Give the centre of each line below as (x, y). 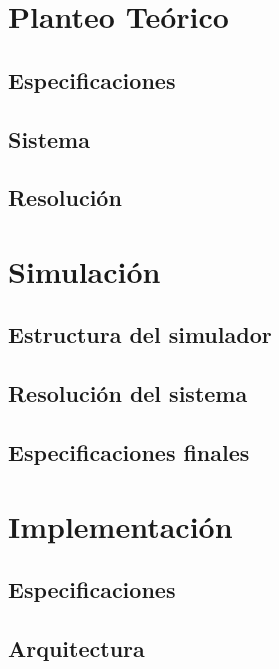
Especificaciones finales (129, 452)
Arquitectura (76, 647)
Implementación (120, 525)
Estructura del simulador (140, 334)
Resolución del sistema (128, 393)
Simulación (84, 270)
